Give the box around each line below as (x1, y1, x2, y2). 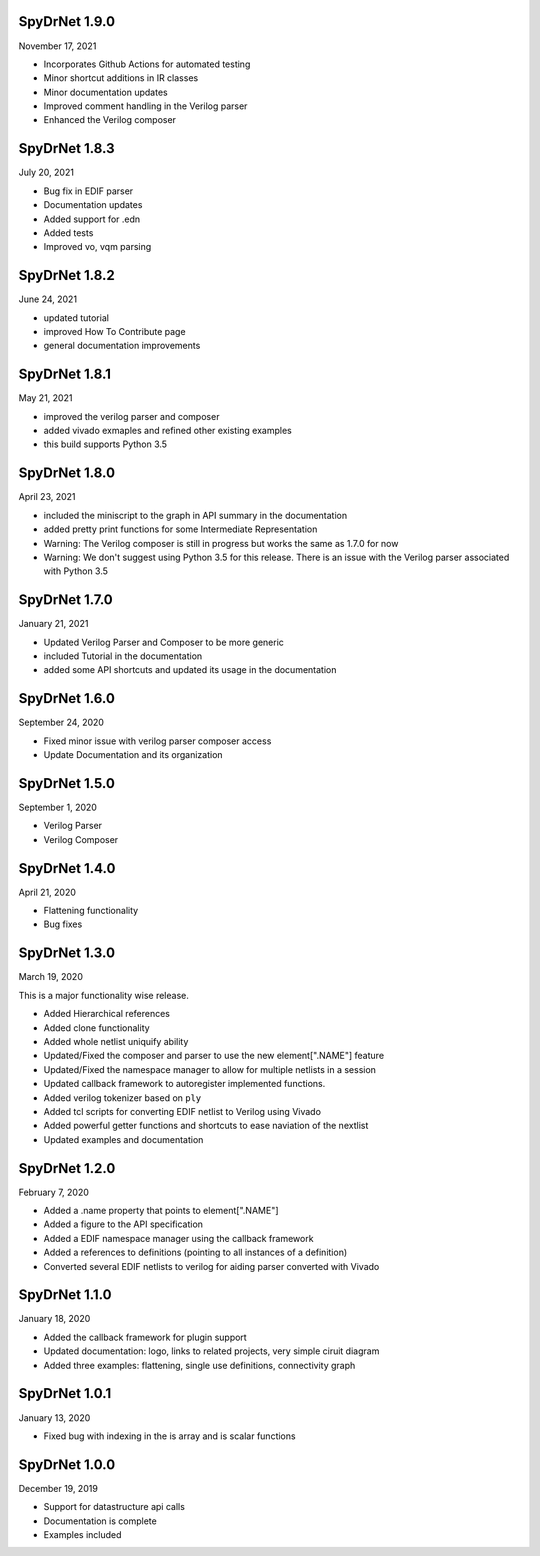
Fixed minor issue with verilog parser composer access (43, 735, 272, 747)
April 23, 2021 (18, 491, 76, 503)
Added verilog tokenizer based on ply (43, 1091, 202, 1104)
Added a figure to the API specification (43, 1218, 204, 1230)
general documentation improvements (43, 340, 201, 352)
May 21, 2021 (18, 392, 73, 404)
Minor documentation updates (43, 86, 169, 98)
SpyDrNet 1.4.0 (18, 860, 116, 877)
